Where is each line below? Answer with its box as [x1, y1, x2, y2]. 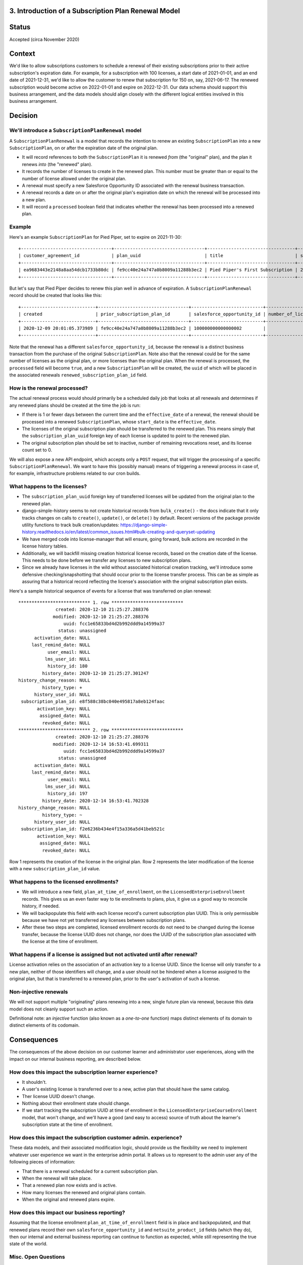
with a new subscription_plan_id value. [9, 866, 100, 872]
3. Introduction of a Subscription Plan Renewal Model [9, 7, 180, 15]
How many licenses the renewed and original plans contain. [22, 1189, 146, 1195]
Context [9, 50, 35, 58]
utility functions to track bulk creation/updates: [22, 522, 120, 528]
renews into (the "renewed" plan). [22, 161, 93, 167]
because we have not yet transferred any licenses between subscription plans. [22, 917, 186, 923]
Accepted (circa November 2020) [9, 36, 80, 43]
